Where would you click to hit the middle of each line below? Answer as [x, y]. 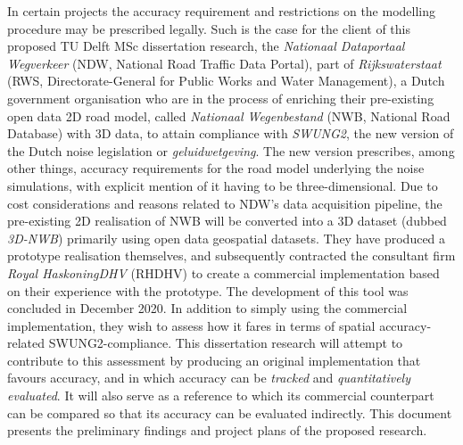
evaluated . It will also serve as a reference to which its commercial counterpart [221, 396]
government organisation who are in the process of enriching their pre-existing [221, 98]
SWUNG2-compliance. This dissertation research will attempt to [226, 343]
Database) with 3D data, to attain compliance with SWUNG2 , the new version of [231, 133]
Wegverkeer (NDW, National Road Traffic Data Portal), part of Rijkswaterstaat [224, 63]
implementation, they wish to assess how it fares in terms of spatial [191, 325]
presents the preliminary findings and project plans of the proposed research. [217, 430]
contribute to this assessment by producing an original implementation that [214, 360]
